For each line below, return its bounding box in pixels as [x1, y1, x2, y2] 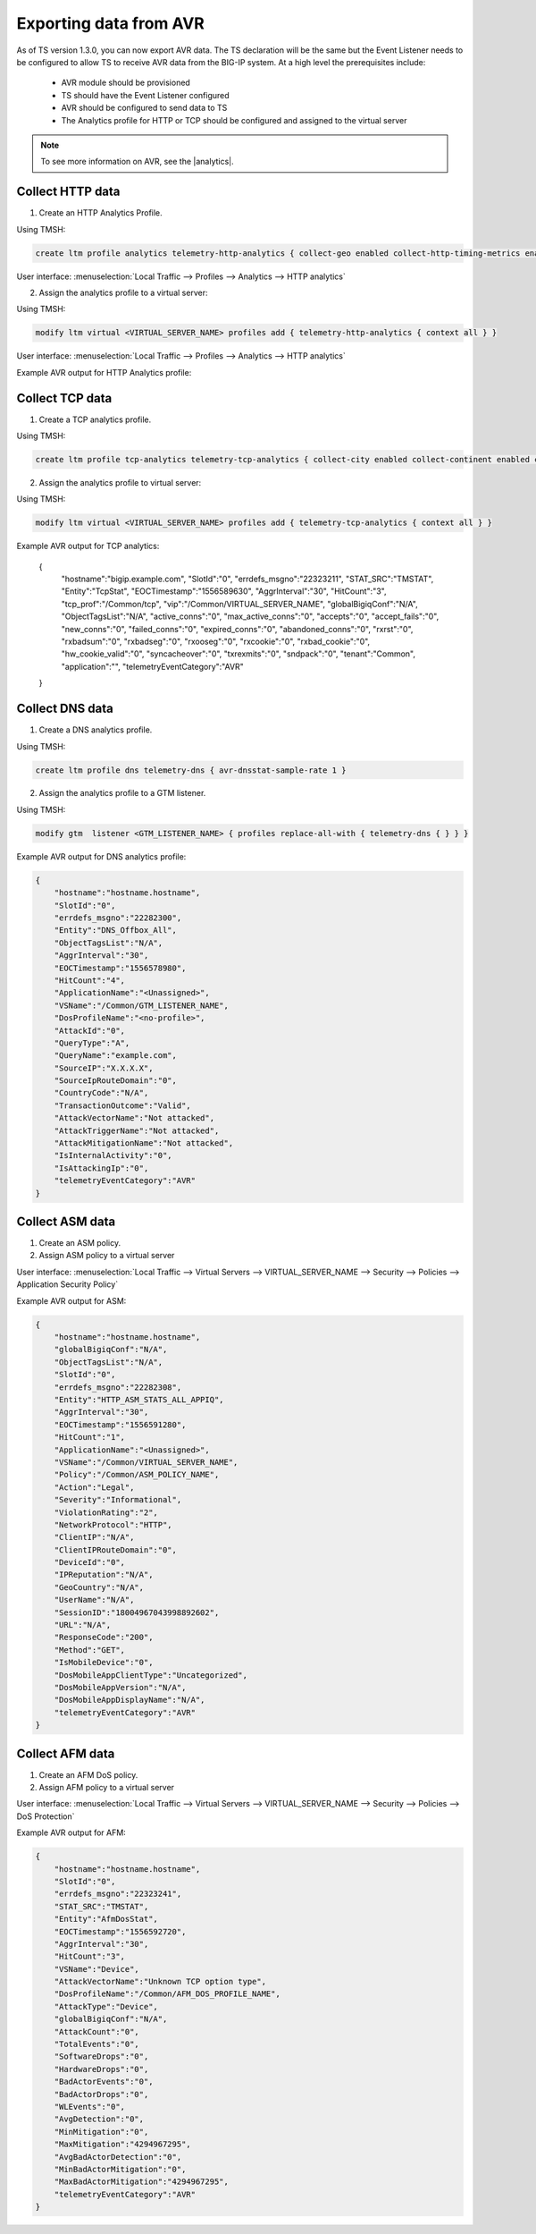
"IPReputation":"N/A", [54, 1570, 154, 1580]
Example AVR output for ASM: [16, 1295, 127, 1306]
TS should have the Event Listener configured [61, 89, 230, 100]
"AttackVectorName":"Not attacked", [54, 1113, 214, 1123]
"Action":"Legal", [54, 1482, 135, 1493]
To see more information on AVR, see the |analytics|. [40, 157, 234, 167]
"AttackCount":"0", [54, 2027, 140, 2036]
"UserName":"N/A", [54, 1595, 135, 1605]
